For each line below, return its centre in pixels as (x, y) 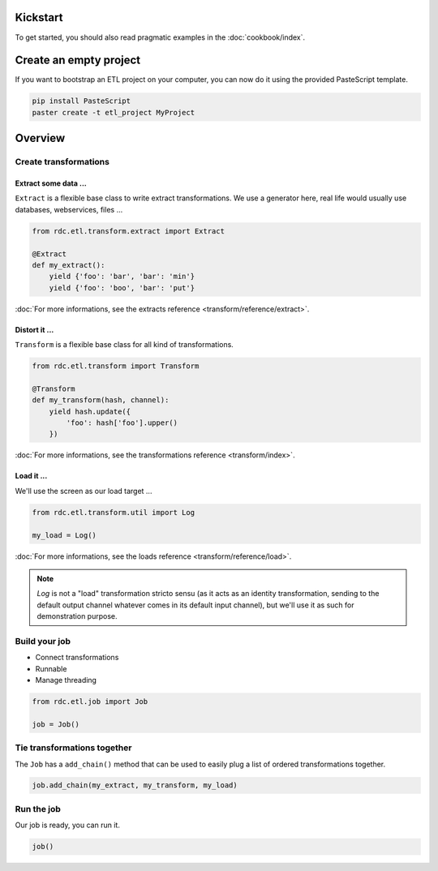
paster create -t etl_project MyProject (113, 112)
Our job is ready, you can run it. (68, 825)
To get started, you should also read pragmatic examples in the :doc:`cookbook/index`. (160, 37)
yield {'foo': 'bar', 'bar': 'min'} (122, 277)
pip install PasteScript (82, 101)
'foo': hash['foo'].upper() (122, 423)
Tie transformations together (73, 748)
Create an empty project (78, 60)
